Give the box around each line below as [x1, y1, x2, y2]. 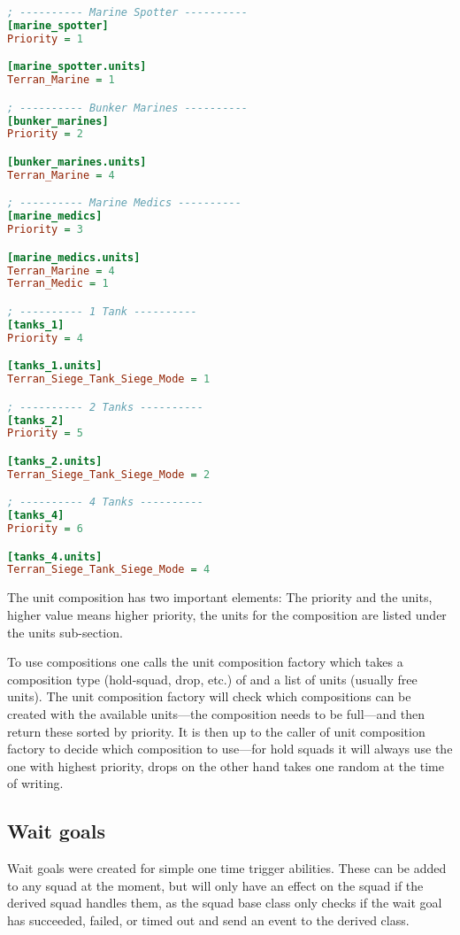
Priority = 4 [7, 331, 83, 344]
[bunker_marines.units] [7, 155, 147, 168]
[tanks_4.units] [7, 550, 103, 563]
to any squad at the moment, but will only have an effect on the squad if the [7, 876, 424, 894]
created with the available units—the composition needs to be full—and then [7, 704, 425, 722]
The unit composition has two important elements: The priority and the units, [7, 588, 433, 607]
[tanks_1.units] [7, 359, 103, 373]
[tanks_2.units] [7, 454, 103, 467]
